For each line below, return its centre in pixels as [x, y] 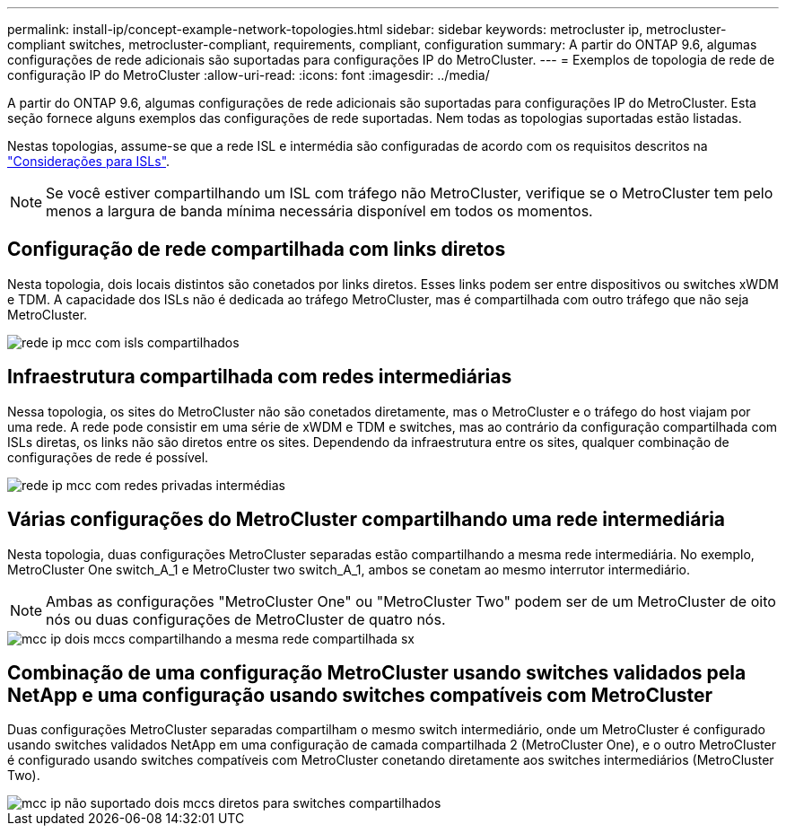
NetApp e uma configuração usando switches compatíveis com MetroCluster [360, 695]
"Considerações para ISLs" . [89, 161]
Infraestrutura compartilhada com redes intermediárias [260, 377]
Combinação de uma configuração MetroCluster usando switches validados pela [377, 672]
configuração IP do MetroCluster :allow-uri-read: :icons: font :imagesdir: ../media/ [249, 75]
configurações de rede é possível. [108, 457]
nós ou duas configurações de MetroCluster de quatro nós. [246, 619]
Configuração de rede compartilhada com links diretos [257, 250]
